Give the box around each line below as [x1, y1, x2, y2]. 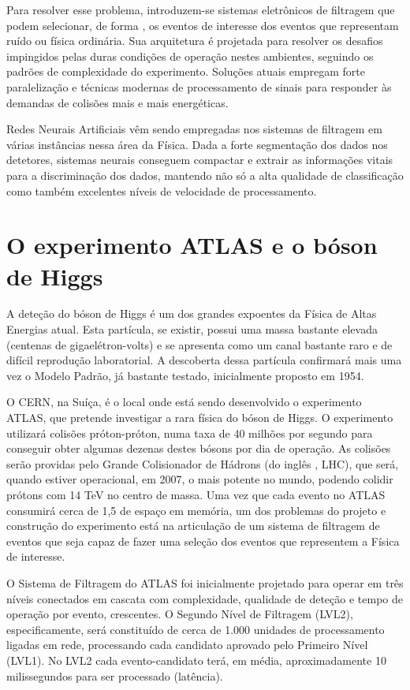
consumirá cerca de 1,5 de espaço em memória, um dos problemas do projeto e [6, 502, 386, 518]
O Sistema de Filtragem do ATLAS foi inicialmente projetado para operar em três [6, 574, 404, 591]
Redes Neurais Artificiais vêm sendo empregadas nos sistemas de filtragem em [6, 121, 382, 137]
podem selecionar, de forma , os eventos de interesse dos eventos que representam [6, 17, 399, 33]
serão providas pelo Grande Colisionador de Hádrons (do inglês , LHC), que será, [6, 455, 399, 472]
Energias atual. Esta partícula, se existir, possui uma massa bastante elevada [6, 321, 378, 338]
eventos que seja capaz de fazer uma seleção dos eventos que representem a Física [6, 532, 400, 549]
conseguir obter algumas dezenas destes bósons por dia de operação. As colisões [6, 440, 391, 457]
